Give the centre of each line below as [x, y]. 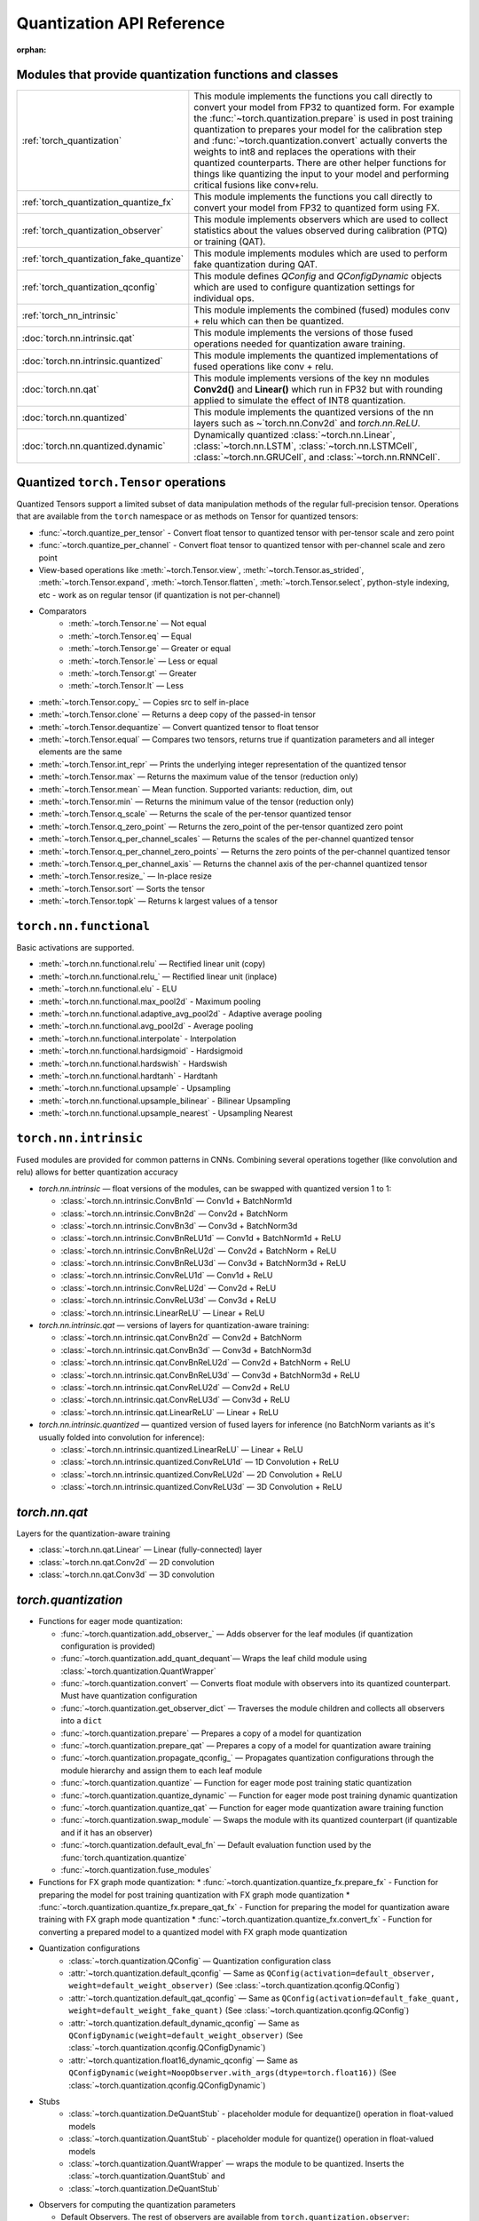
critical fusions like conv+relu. [256, 185]
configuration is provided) [108, 1646]
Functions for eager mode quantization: [111, 1621]
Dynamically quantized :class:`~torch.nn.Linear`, [294, 435]
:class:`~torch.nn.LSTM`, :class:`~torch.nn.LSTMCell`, [306, 446]
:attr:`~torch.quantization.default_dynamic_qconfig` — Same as [184, 2023]
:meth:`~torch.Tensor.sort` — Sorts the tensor [122, 888]
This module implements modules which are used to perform [321, 253]
